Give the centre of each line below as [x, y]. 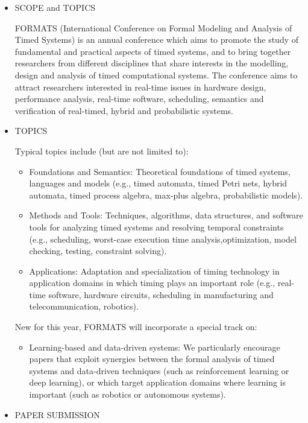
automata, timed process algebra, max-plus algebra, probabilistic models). [166, 195]
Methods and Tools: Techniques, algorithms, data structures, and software [166, 215]
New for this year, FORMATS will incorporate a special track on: [136, 327]
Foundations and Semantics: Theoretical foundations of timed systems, [160, 171]
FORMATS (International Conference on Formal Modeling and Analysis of [153, 27]
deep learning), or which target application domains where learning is [158, 382]
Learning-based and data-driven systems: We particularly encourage [155, 347]
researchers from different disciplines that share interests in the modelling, [152, 63]
